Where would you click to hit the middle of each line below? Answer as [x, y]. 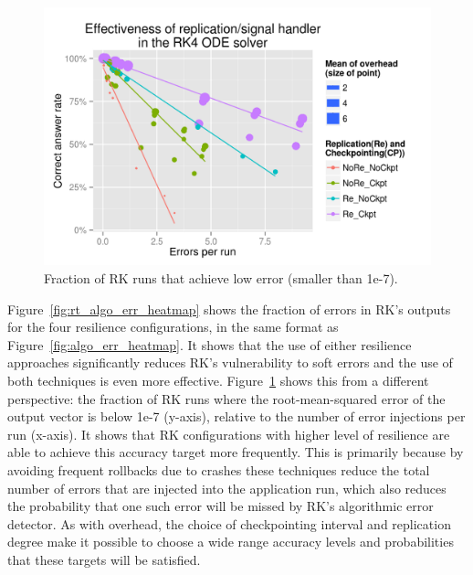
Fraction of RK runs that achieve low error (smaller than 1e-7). [221, 277]
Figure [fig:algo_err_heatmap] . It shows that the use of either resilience [210, 344]
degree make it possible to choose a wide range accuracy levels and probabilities [231, 542]
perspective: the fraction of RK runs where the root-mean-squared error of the [226, 398]
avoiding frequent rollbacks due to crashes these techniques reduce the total [219, 469]
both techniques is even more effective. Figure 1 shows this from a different [218, 380]
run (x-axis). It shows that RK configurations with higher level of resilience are [229, 434]
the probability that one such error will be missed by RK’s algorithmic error [221, 506]
